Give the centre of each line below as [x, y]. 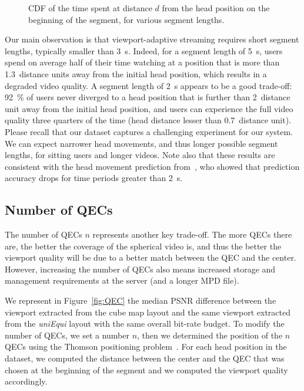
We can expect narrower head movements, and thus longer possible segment [141, 143]
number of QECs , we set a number [67, 335]
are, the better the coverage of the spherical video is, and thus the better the [143, 246]
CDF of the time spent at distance [90, 8]
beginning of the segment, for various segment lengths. [126, 19]
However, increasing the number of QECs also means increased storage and [140, 269]
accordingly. [26, 381]
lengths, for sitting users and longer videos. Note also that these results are [140, 155]
